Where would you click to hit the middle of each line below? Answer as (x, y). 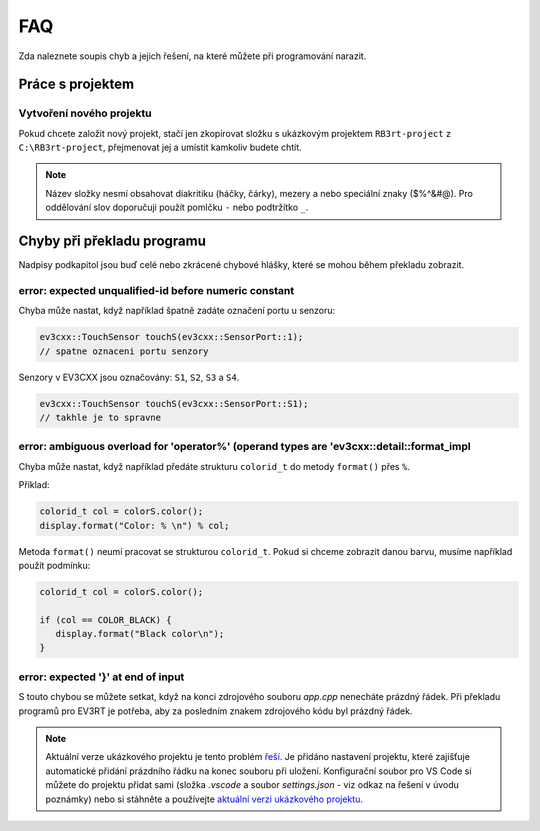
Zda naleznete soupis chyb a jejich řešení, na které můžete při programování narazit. (192, 56)
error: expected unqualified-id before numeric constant (156, 290)
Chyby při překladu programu (112, 241)
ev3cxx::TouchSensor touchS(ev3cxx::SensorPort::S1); (174, 403)
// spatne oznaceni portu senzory (124, 351)
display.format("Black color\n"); (140, 634)
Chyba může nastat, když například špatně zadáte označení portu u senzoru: (177, 311)
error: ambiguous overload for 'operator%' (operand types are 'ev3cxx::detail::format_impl (244, 447)
